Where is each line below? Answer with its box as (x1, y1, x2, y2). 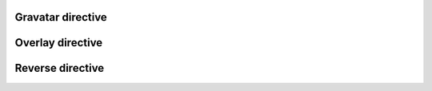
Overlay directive (14, 36, 103, 49)
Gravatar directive (14, 10, 107, 24)
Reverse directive (14, 61, 105, 75)
